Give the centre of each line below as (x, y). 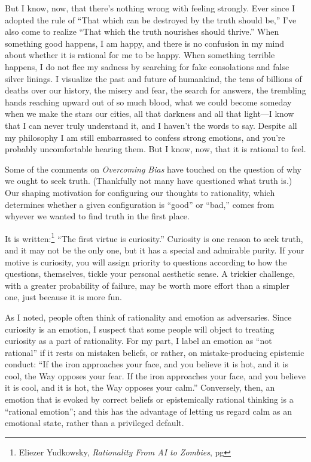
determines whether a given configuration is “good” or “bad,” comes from (140, 204)
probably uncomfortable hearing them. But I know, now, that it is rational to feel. (155, 149)
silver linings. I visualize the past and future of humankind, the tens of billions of (153, 78)
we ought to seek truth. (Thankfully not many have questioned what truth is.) (149, 181)
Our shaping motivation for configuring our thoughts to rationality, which (140, 192)
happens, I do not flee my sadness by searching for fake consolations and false (147, 66)
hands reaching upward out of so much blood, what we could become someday (148, 102)
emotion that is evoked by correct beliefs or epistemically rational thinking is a (149, 399)
